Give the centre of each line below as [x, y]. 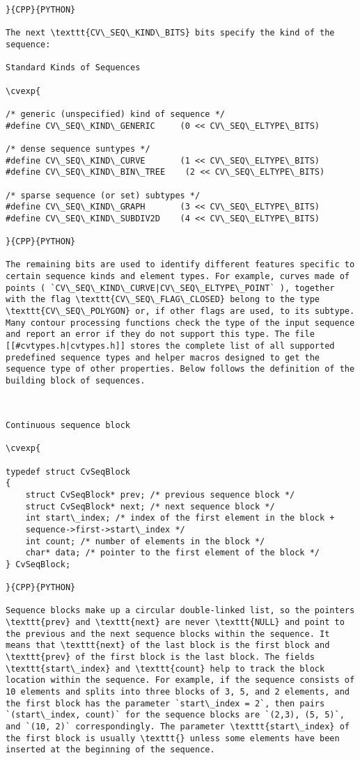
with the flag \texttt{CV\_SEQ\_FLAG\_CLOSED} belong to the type [163, 300]
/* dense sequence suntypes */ [78, 149]
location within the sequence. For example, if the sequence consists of [180, 680]
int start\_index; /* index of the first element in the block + [180, 518]
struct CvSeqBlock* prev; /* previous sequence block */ [160, 494]
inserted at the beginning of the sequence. [110, 750]
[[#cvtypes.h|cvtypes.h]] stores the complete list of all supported [170, 346]
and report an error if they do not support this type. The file [160, 334]
